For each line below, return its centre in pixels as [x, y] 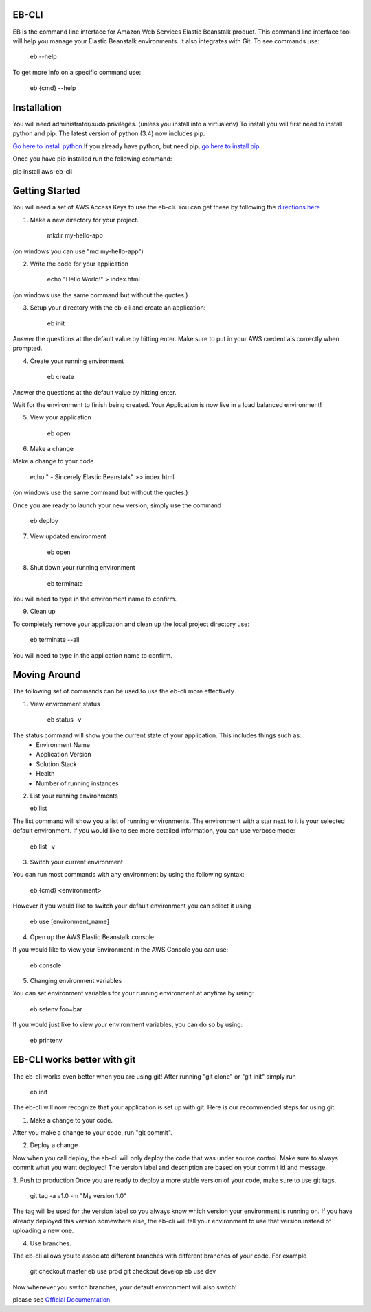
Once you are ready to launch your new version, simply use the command [117, 505]
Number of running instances [78, 783]
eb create [61, 377]
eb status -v [64, 720]
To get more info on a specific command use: [77, 72]
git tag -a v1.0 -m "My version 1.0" [78, 1196]
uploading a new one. [43, 1231]
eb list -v [42, 846]
